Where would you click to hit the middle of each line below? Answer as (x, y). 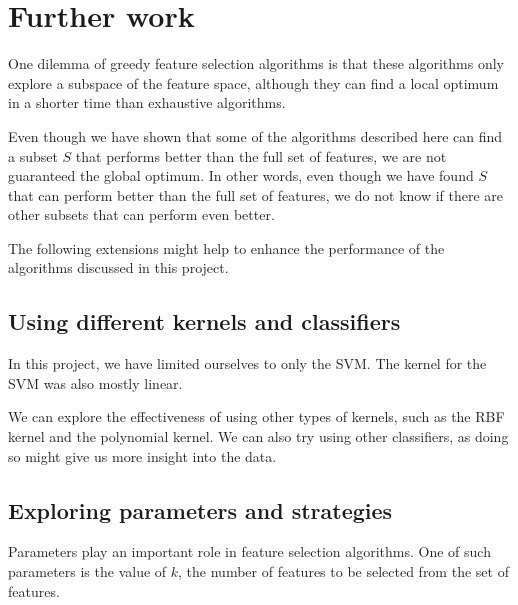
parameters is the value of (87, 571)
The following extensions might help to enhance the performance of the (226, 247)
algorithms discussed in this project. (118, 267)
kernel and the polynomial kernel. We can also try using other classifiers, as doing (258, 436)
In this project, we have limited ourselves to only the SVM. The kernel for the (247, 363)
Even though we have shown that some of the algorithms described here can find (255, 135)
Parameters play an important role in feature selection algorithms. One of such (249, 551)
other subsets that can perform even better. (141, 214)
